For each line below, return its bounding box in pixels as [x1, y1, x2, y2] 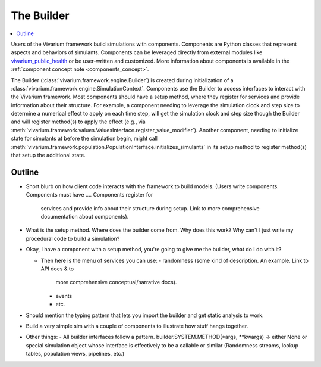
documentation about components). [40, 213, 129, 220]
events [55, 292, 73, 299]
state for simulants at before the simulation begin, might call [11, 135, 158, 142]
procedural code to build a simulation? [26, 235, 120, 242]
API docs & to [40, 265, 74, 272]
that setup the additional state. [11, 152, 86, 159]
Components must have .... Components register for [26, 191, 153, 198]
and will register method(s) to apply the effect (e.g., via [11, 118, 146, 125]
